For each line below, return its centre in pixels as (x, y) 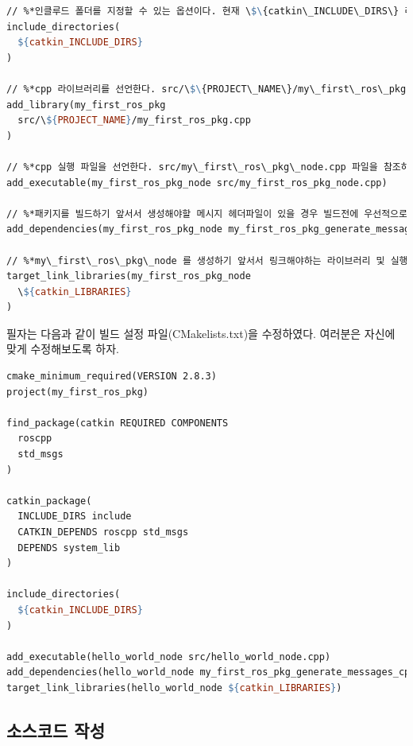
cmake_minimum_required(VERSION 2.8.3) (112, 377)
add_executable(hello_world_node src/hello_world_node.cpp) (169, 657)
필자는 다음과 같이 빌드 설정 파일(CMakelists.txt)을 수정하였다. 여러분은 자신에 (201, 333)
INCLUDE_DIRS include (75, 517)
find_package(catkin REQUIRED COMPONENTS (118, 423)
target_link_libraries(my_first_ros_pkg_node (129, 276)
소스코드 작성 (56, 730)
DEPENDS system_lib (69, 548)
